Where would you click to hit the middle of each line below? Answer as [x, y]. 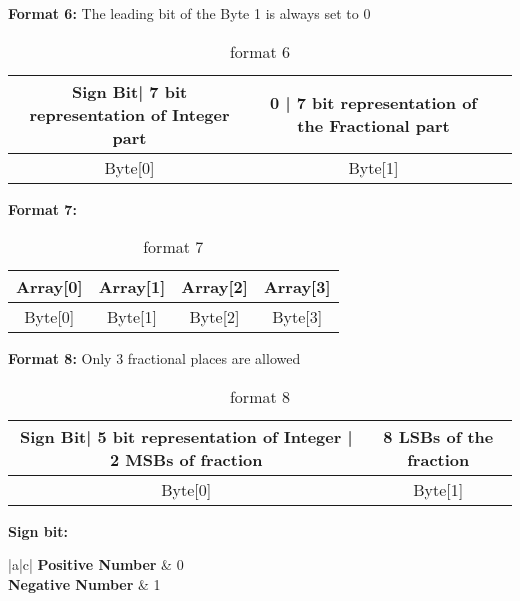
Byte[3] [297, 317]
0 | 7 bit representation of [373, 103]
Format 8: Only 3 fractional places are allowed [154, 358]
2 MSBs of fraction [186, 459]
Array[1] [132, 287]
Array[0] [49, 287]
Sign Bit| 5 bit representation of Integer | [186, 436]
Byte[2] [214, 317]
